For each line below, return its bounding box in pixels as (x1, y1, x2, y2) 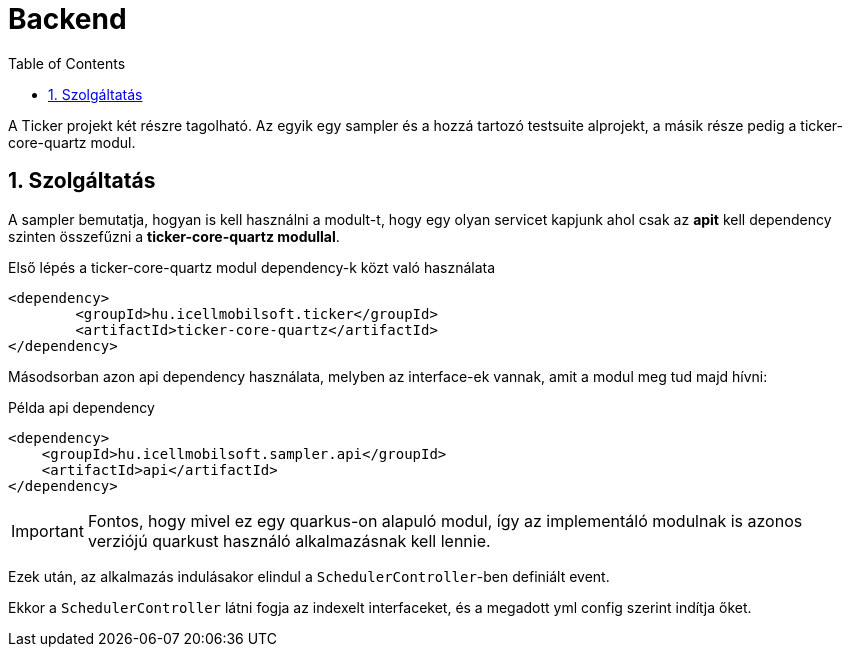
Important (11, 520, 84, 541)
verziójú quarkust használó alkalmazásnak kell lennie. (87, 530, 491, 551)
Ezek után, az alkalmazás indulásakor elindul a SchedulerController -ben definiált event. (8, 567, 610, 585)
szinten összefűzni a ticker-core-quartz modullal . (8, 227, 340, 245)
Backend (8, 2, 127, 36)
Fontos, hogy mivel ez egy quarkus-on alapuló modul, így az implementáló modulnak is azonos (87, 510, 803, 531)
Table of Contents (8, 54, 126, 72)
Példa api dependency (8, 398, 155, 416)
